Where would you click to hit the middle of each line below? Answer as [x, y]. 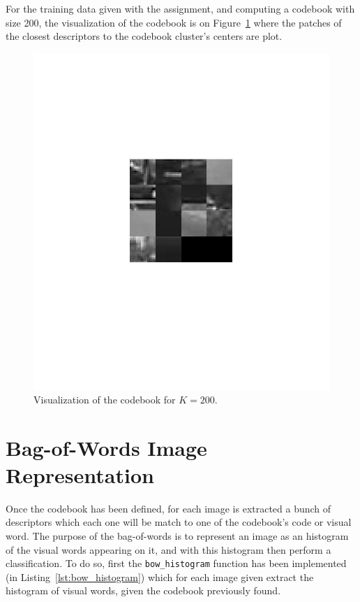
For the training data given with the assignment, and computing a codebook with [180, 8]
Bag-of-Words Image [106, 447]
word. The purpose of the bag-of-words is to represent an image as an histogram [177, 536]
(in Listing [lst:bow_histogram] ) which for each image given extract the [160, 576]
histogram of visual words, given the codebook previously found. [143, 590]
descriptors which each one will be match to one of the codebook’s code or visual [179, 522]
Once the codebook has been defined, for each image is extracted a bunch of [168, 508]
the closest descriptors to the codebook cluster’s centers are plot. [144, 36]
